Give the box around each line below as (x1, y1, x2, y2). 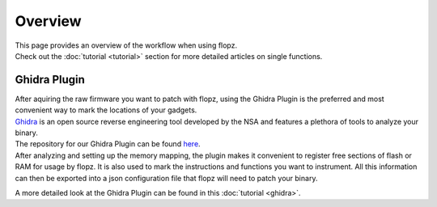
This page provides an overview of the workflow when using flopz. (15, 40, 238, 50)
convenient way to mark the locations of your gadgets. (15, 105, 197, 115)
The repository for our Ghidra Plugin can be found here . (15, 139, 202, 149)
